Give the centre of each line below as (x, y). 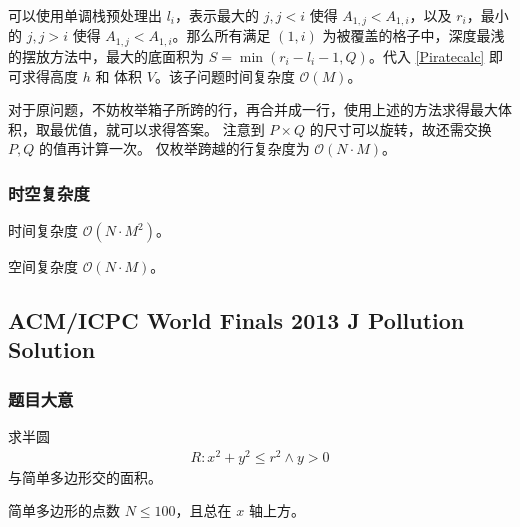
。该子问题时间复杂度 (224, 75)
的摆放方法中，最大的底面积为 (106, 55)
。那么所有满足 (221, 35)
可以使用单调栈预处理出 (85, 15)
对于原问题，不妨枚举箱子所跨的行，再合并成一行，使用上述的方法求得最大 (253, 109)
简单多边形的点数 (64, 510)
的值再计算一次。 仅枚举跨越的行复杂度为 (174, 148)
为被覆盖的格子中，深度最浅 (413, 35)
